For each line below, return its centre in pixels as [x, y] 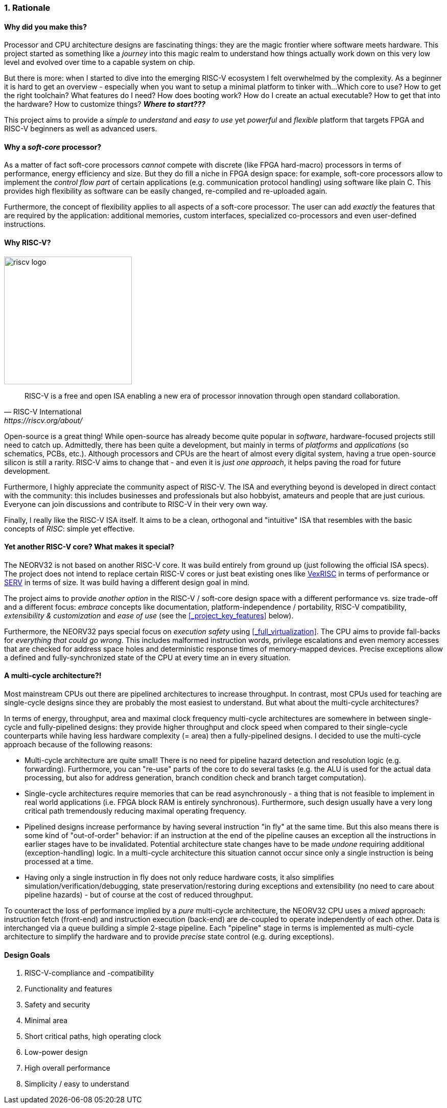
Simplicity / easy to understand [77, 1084]
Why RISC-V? [28, 243]
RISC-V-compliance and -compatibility [89, 973]
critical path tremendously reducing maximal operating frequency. [136, 811]
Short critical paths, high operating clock [93, 1036]
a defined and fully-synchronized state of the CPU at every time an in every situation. [147, 657]
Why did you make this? [46, 27]
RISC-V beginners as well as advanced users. [81, 129]
